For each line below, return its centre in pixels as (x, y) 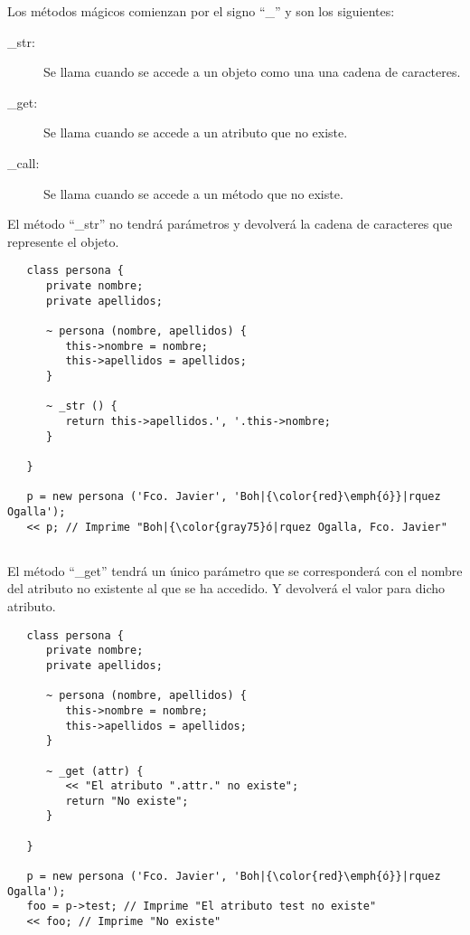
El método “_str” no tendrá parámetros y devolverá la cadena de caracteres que (230, 224)
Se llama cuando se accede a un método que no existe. (193, 193)
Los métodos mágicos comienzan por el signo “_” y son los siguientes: (201, 11)
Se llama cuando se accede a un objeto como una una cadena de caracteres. (252, 72)
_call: (23, 162)
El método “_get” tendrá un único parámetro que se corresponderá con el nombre (235, 570)
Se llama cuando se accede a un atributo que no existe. (196, 132)
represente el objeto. (63, 241)
